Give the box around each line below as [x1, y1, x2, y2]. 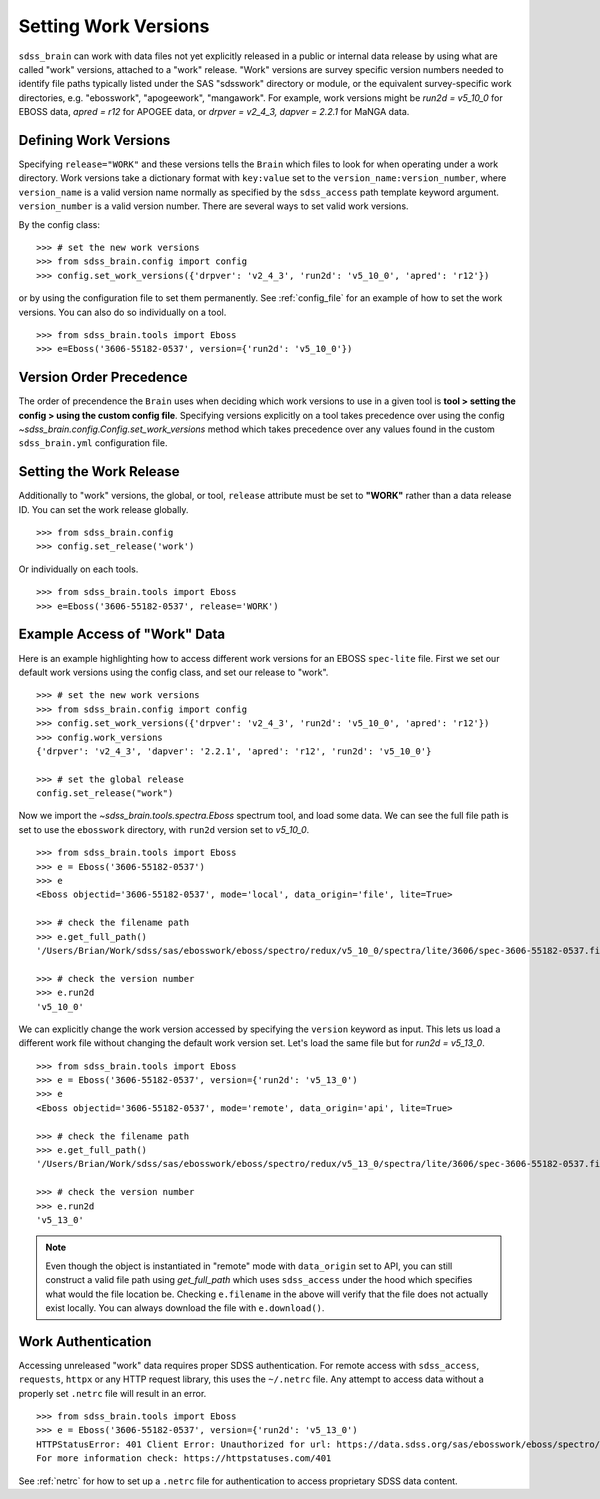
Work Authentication [18, 1333, 152, 1350]
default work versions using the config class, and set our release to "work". [18, 666, 329, 678]
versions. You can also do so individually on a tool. [18, 306, 227, 318]
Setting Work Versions [18, 15, 210, 37]
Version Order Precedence [18, 369, 189, 386]
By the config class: [18, 218, 100, 230]
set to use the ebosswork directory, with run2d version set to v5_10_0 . [18, 823, 310, 835]
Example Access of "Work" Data [18, 626, 225, 643]
